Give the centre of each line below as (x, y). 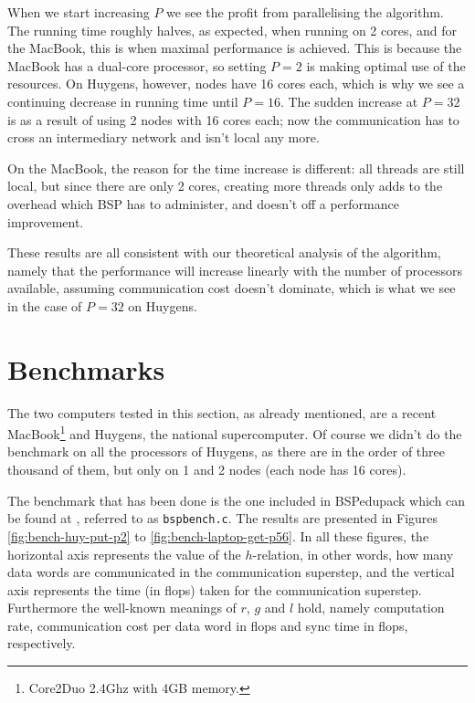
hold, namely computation (371, 608)
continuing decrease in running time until (123, 101)
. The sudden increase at (349, 101)
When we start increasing (79, 12)
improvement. (46, 221)
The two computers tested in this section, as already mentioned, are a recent (222, 412)
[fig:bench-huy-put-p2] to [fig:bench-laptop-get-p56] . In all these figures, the (218, 535)
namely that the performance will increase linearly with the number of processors (235, 270)
